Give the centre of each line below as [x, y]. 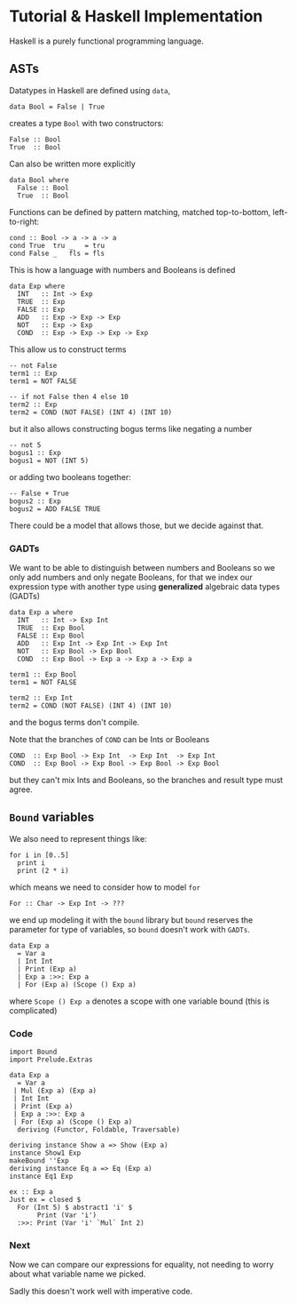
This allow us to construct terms [68, 349]
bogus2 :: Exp [35, 501]
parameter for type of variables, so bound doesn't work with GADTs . [130, 929]
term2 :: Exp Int [41, 698]
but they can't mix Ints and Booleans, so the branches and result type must [146, 781]
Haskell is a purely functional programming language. [106, 41]
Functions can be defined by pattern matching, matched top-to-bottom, [140, 212]
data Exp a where [41, 612]
